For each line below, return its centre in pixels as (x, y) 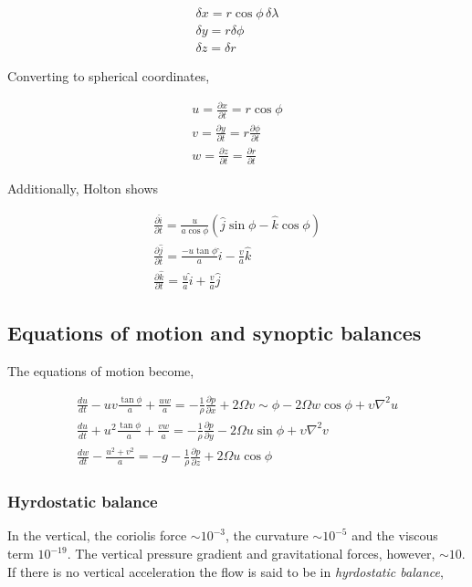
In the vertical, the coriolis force (97, 535)
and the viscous (395, 535)
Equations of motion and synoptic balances (215, 332)
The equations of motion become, (101, 370)
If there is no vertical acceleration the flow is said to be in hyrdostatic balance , (226, 571)
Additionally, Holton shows (83, 189)
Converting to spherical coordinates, (109, 76)
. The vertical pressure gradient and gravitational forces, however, (251, 554)
